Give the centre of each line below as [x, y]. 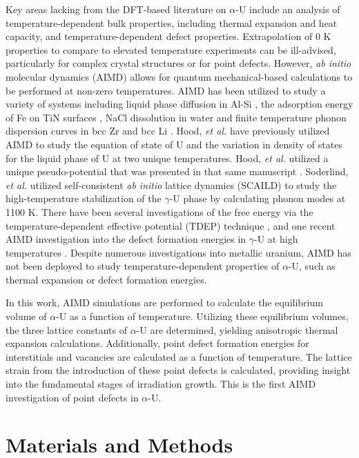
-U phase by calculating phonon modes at [258, 198]
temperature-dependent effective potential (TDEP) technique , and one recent [171, 225]
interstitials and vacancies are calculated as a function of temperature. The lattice [179, 356]
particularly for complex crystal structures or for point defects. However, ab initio [178, 63]
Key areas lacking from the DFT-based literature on [116, 9]
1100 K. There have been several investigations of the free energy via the [159, 211]
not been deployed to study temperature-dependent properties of [143, 266]
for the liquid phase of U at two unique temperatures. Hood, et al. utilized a [167, 158]
